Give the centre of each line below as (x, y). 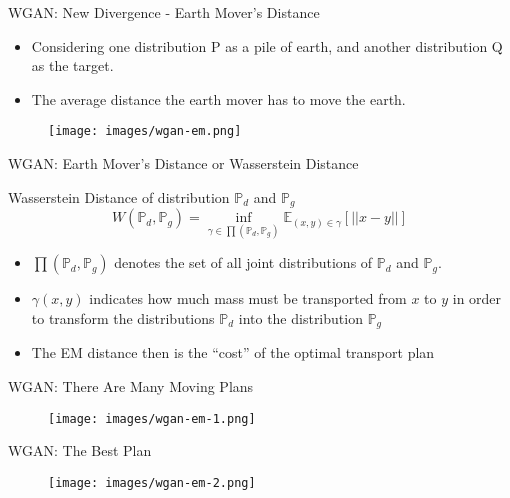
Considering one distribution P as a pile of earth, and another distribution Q (267, 45)
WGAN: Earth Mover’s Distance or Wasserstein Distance (183, 163)
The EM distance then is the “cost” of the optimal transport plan (233, 352)
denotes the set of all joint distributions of (243, 262)
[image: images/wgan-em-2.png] (152, 482)
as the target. (72, 65)
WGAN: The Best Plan (80, 450)
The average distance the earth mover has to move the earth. (218, 98)
